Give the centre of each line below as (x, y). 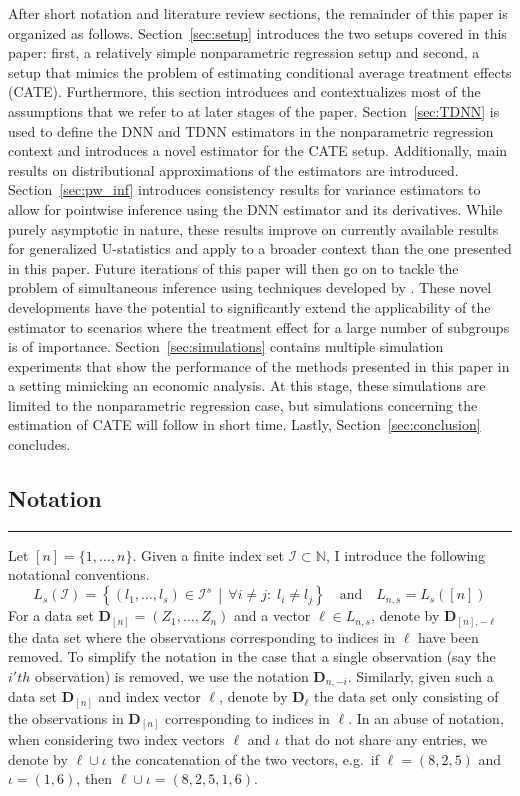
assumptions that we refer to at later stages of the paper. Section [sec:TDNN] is (254, 110)
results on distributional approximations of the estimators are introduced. (233, 169)
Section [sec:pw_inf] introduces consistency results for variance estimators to (244, 189)
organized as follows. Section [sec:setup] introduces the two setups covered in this (257, 32)
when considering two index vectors (116, 739)
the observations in (66, 717)
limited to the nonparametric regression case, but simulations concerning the (243, 404)
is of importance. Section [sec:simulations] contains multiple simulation (226, 346)
